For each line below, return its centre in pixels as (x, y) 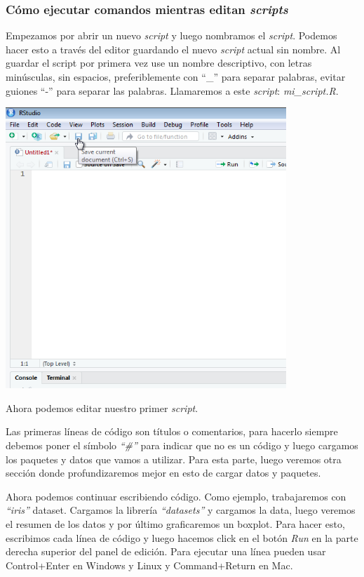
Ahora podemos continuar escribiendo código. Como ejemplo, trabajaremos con (176, 496)
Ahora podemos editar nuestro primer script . (102, 407)
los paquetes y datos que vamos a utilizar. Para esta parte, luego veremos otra (174, 459)
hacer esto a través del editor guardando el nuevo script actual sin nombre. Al (173, 49)
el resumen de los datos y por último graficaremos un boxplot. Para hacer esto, (175, 523)
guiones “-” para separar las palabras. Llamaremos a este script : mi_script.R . (172, 90)
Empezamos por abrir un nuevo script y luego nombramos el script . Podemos (171, 35)
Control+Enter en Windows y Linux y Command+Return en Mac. (149, 565)
